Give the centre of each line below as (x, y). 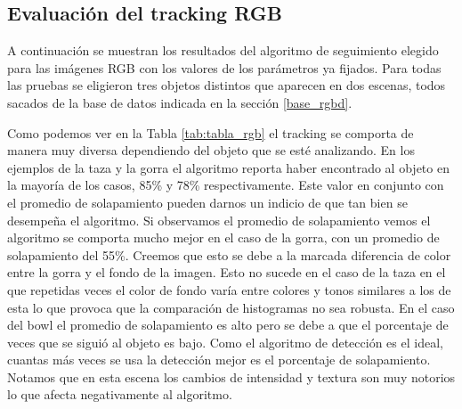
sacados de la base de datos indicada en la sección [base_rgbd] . (180, 102)
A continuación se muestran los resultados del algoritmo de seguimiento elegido (223, 50)
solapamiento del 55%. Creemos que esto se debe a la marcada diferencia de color (229, 254)
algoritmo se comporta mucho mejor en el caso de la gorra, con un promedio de (223, 237)
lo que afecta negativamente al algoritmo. (120, 394)
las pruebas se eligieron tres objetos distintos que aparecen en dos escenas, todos (227, 85)
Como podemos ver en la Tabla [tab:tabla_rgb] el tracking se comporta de (211, 132)
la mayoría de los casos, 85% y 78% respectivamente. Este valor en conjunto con (226, 185)
